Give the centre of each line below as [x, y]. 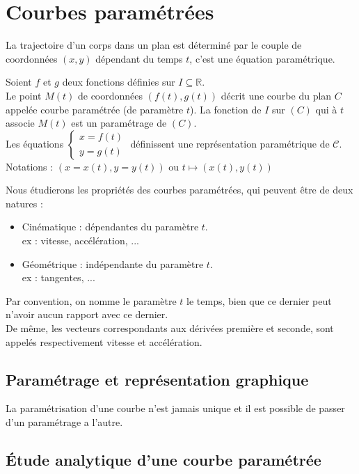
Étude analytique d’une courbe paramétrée [163, 459]
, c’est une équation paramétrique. [262, 58]
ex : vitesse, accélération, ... [80, 240]
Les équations [35, 143]
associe [20, 123]
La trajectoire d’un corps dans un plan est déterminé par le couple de [154, 45]
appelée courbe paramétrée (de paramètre [95, 109]
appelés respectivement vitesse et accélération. [104, 341]
